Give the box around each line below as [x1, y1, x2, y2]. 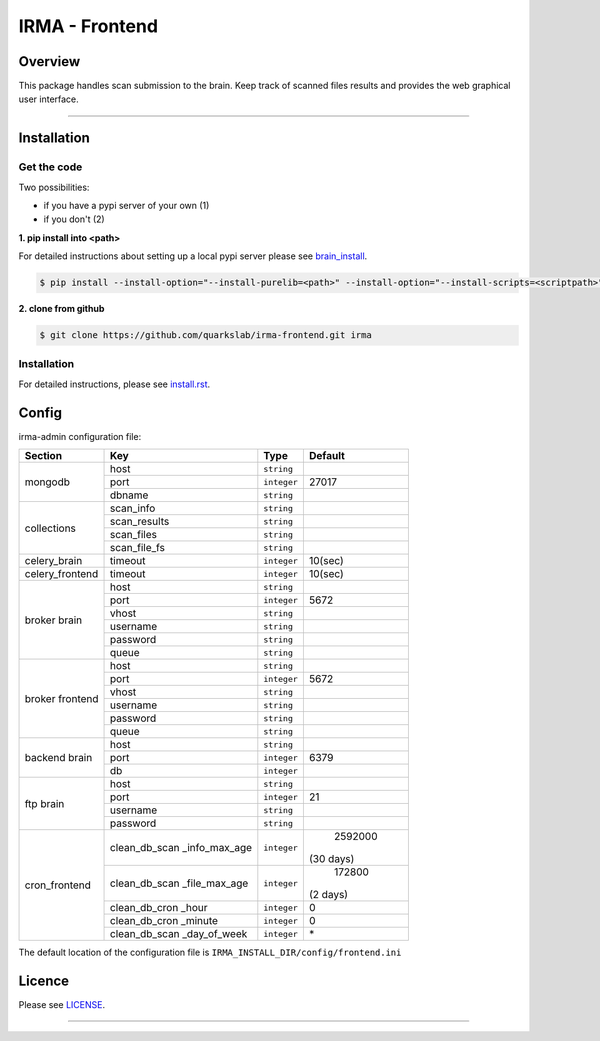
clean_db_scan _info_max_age [110, 841, 253, 855]
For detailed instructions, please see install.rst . [18, 378, 211, 390]
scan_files [110, 528, 157, 542]
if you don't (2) [43, 213, 105, 225]
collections [24, 521, 77, 535]
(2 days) [308, 888, 349, 902]
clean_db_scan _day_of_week [110, 927, 248, 941]
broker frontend [24, 691, 99, 705]
